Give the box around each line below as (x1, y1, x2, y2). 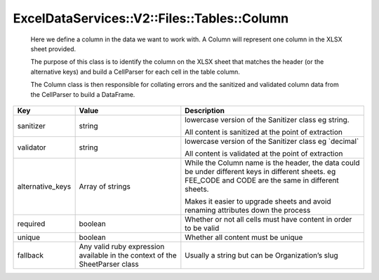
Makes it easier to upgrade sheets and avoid (185, 196, 331, 206)
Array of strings (79, 181, 131, 191)
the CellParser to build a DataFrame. (30, 90, 135, 98)
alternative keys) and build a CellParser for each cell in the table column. (30, 67, 240, 76)
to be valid (185, 223, 220, 233)
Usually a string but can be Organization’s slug (185, 250, 338, 260)
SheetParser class (79, 259, 140, 269)
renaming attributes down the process (185, 205, 311, 215)
